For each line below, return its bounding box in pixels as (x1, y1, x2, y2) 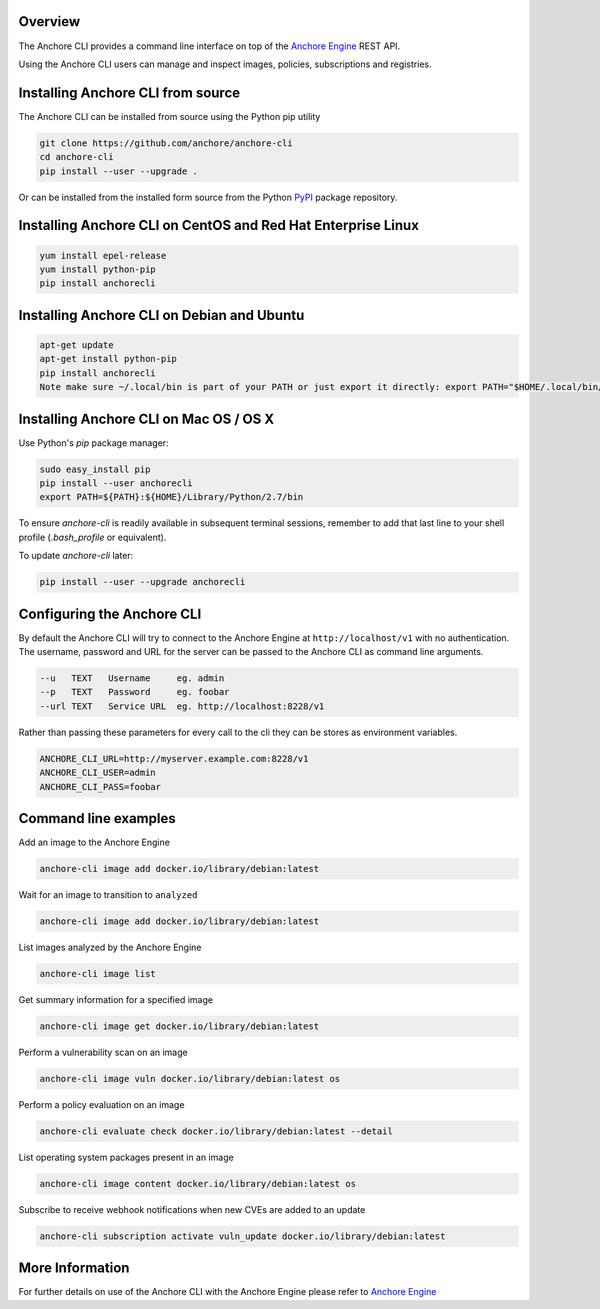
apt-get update (39, 339, 114, 350)
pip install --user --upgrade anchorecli (39, 576, 246, 588)
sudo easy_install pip (39, 463, 151, 475)
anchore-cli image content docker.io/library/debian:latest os (39, 1178, 357, 1189)
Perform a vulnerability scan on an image (18, 1046, 189, 1058)
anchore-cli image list (39, 968, 157, 979)
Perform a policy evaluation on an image (18, 1098, 185, 1110)
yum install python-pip (39, 263, 157, 275)
